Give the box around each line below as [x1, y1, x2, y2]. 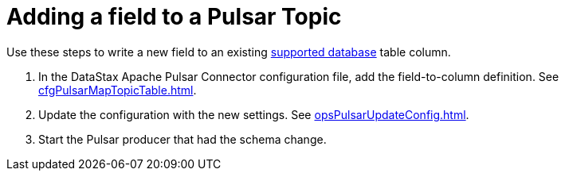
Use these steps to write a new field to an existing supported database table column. [6, 44, 451, 59]
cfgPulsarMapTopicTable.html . [38, 83, 197, 97]
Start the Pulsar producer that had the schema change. [38, 132, 327, 146]
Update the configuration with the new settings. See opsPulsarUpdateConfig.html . [38, 107, 469, 121]
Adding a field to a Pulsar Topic [6, 3, 342, 30]
